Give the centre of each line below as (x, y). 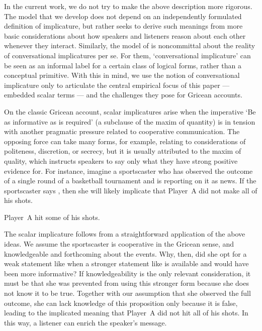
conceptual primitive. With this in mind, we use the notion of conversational (122, 75)
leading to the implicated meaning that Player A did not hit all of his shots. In (126, 313)
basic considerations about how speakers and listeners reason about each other (125, 35)
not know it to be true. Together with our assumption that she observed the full (127, 293)
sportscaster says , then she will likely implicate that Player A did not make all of (131, 190)
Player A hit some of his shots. (52, 217)
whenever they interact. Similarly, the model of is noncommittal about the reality (130, 45)
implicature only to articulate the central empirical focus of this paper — (117, 85)
